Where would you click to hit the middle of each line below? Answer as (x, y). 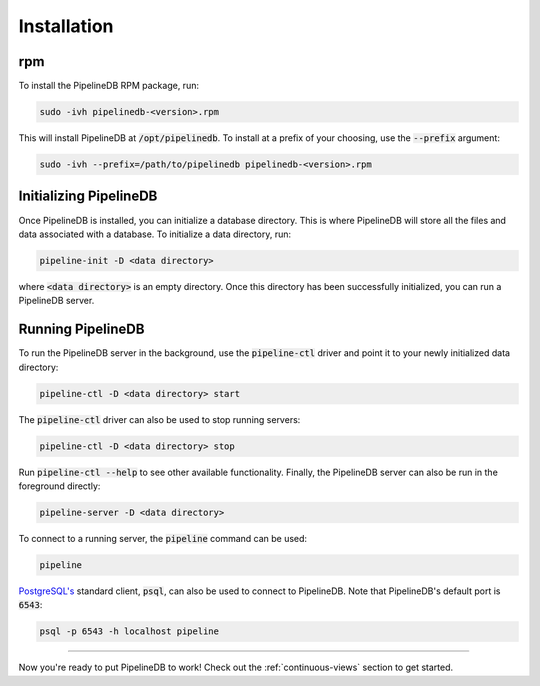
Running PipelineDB (81, 329)
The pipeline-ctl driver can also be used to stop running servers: (159, 419)
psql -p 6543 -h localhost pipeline (129, 631)
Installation (66, 26)
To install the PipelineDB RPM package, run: (109, 86)
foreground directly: (59, 486)
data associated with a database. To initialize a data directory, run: (155, 234)
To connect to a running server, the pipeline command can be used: (163, 538)
